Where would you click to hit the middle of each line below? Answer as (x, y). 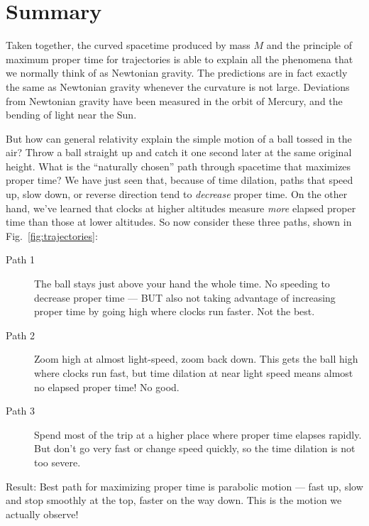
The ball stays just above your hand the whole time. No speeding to (182, 284)
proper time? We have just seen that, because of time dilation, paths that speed (180, 180)
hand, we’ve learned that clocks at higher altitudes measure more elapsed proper (181, 208)
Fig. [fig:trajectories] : (52, 235)
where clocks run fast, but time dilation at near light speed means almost (194, 373)
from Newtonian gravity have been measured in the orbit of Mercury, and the (174, 100)
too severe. (57, 462)
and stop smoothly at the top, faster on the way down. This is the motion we (174, 500)
